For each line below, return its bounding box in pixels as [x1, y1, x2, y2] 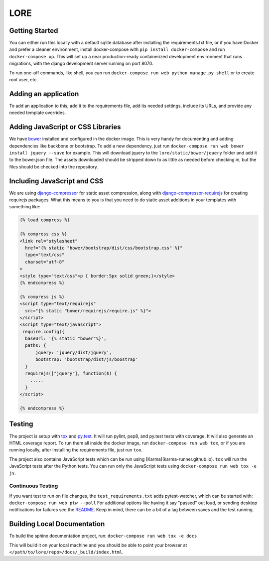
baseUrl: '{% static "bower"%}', [25, 336, 107, 341]
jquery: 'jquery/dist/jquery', [35, 349, 112, 355]
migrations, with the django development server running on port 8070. [9, 60, 154, 67]
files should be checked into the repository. [9, 163, 98, 169]
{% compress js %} [19, 294, 65, 299]
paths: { [25, 343, 46, 348]
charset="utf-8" [25, 259, 65, 265]
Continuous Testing [9, 482, 58, 489]
